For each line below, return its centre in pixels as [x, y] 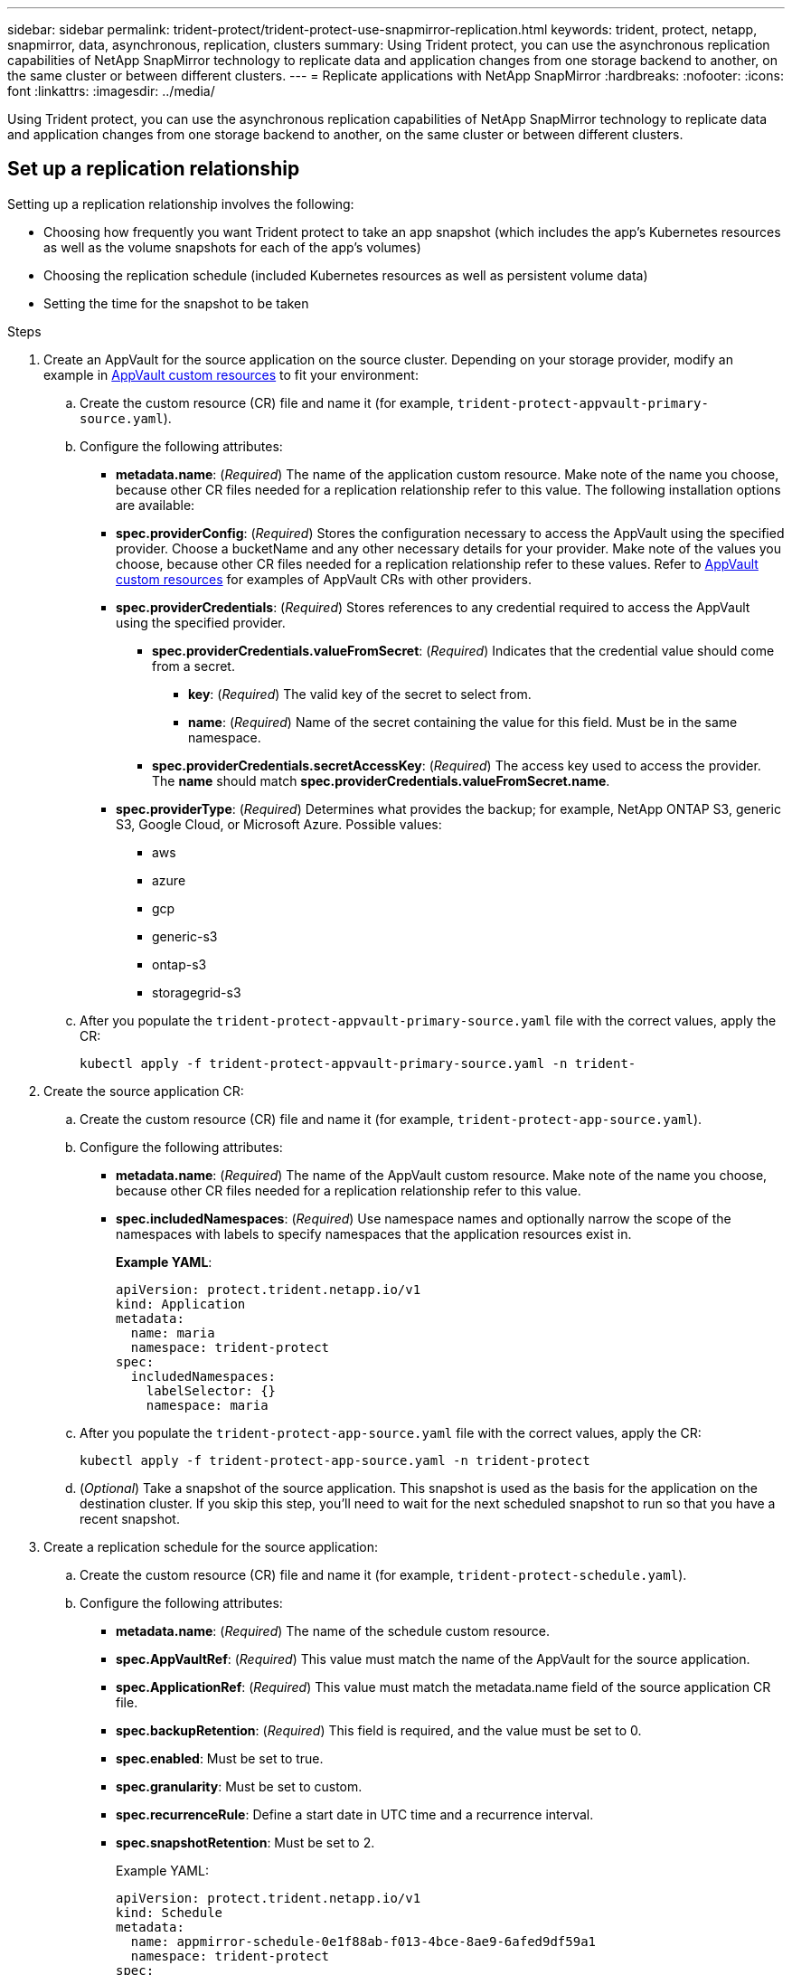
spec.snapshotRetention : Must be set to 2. [245, 1842]
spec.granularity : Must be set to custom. [239, 1786]
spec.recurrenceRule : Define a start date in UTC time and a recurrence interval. [355, 1814]
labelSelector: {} [211, 1390]
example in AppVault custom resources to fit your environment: [231, 374]
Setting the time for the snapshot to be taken [176, 303]
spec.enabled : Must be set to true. [220, 1758]
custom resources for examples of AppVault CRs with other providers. [324, 579]
